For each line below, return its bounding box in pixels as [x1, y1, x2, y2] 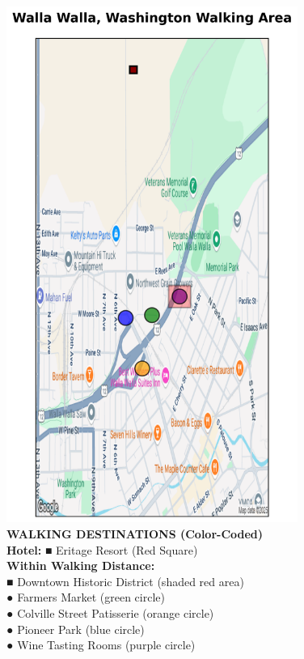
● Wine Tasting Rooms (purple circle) [6, 636, 196, 653]
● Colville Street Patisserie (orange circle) [6, 604, 214, 621]
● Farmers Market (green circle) [6, 589, 165, 606]
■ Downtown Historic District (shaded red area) [6, 572, 244, 589]
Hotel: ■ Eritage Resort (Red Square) [6, 541, 198, 558]
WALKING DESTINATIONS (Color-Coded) [6, 525, 264, 542]
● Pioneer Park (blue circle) [6, 620, 145, 637]
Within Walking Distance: [6, 557, 155, 574]
